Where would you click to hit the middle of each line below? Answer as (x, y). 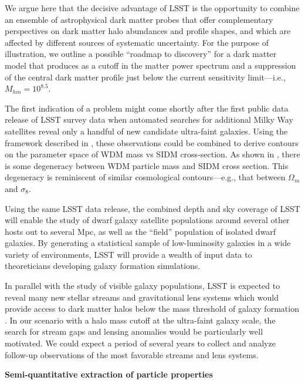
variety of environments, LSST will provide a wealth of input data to (128, 254)
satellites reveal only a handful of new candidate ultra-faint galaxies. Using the (146, 131)
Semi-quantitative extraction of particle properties (109, 374)
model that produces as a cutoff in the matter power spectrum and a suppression (150, 65)
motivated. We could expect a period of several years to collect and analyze (140, 343)
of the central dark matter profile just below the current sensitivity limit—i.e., (145, 77)
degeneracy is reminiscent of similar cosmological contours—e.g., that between (145, 177)
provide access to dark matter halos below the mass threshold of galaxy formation (152, 309)
